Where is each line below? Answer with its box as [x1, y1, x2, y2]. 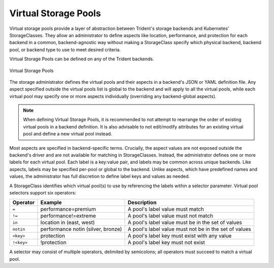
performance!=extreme [40, 212, 96, 219]
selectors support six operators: [9, 189, 76, 195]
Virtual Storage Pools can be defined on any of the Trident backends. [9, 56, 154, 62]
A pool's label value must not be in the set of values [127, 226, 251, 233]
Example [40, 199, 62, 206]
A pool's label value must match [127, 206, 204, 213]
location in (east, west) [40, 219, 95, 226]
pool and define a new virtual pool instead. [23, 131, 113, 137]
